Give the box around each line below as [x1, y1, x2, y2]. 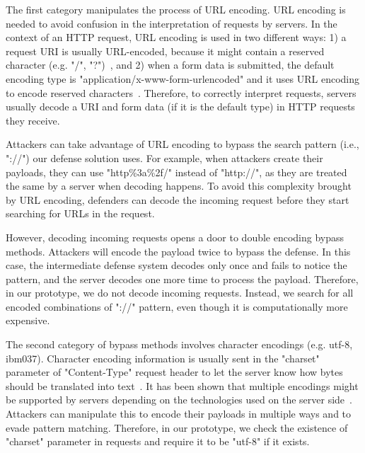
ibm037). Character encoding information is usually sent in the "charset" [6, 350, 320, 365]
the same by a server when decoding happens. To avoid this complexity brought [6, 178, 352, 193]
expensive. [6, 313, 50, 328]
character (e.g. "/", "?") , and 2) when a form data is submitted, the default [6, 57, 335, 72]
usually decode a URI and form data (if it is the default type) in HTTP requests [6, 99, 355, 114]
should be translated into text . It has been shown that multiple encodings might [6, 378, 359, 393]
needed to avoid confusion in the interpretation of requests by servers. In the [6, 16, 337, 30]
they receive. [6, 113, 60, 127]
